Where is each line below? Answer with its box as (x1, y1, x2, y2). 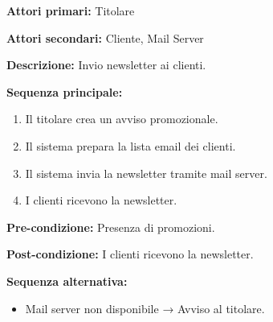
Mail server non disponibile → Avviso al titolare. (25, 299, 265, 316)
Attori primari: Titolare (6, 2, 135, 19)
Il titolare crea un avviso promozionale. (25, 110, 218, 127)
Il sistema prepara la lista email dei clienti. (25, 137, 236, 154)
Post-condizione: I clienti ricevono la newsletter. (6, 246, 254, 262)
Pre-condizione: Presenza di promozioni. (6, 218, 215, 235)
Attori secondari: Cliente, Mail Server (6, 29, 204, 46)
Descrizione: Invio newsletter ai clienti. (6, 56, 206, 73)
